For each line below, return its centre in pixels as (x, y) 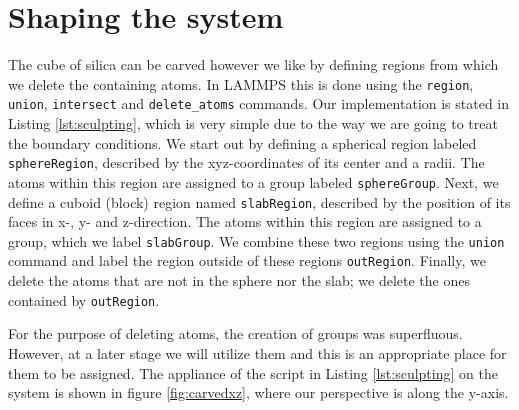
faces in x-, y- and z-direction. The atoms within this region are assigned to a (245, 221)
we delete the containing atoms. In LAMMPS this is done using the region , (241, 83)
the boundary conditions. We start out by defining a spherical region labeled (242, 142)
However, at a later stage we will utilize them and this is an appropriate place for (257, 352)
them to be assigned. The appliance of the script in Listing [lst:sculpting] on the (253, 372)
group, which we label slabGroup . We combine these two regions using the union (256, 240)
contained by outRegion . (84, 299)
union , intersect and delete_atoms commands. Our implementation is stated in (259, 103)
